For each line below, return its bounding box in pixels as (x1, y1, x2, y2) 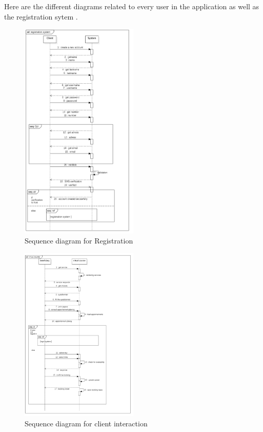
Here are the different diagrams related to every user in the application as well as (4, 1, 259, 11)
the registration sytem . (4, 11, 78, 22)
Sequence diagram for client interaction (25, 418, 148, 428)
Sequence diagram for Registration (25, 235, 133, 246)
